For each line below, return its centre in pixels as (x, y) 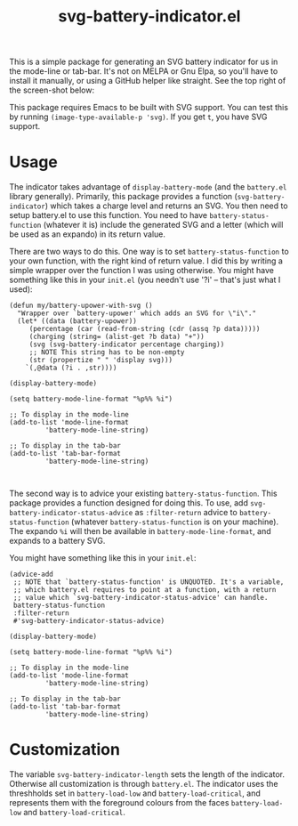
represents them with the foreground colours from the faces (119, 803)
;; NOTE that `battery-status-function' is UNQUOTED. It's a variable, (149, 582)
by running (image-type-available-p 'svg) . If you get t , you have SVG (138, 117)
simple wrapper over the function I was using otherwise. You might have (141, 271)
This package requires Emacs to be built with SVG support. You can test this (149, 108)
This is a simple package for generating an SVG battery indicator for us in (144, 62)
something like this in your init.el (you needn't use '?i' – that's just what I (145, 280)
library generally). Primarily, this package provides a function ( (123, 197)
